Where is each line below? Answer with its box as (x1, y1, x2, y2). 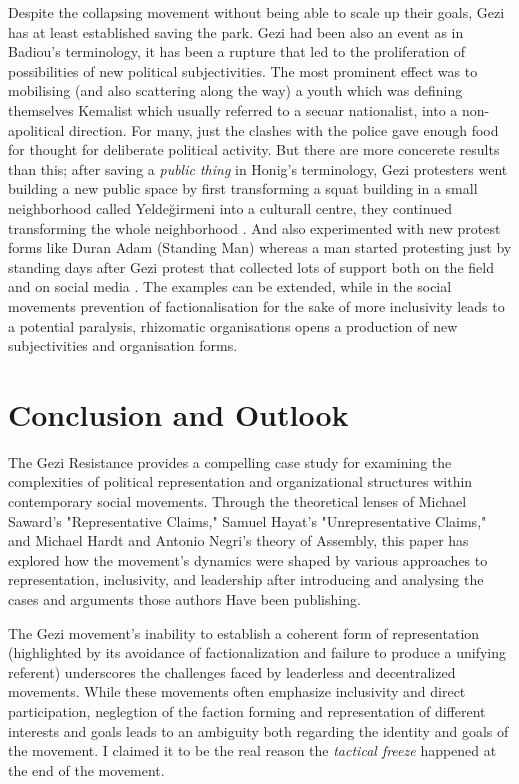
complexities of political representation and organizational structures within (8, 471, 473, 492)
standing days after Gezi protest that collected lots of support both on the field (8, 256, 494, 277)
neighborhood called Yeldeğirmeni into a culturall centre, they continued (8, 197, 452, 218)
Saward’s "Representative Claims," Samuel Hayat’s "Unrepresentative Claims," (8, 510, 487, 531)
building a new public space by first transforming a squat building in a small (8, 178, 478, 199)
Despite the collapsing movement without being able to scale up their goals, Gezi (8, 2, 505, 22)
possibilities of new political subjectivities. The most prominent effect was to (8, 60, 478, 81)
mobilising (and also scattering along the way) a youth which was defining (8, 80, 463, 101)
